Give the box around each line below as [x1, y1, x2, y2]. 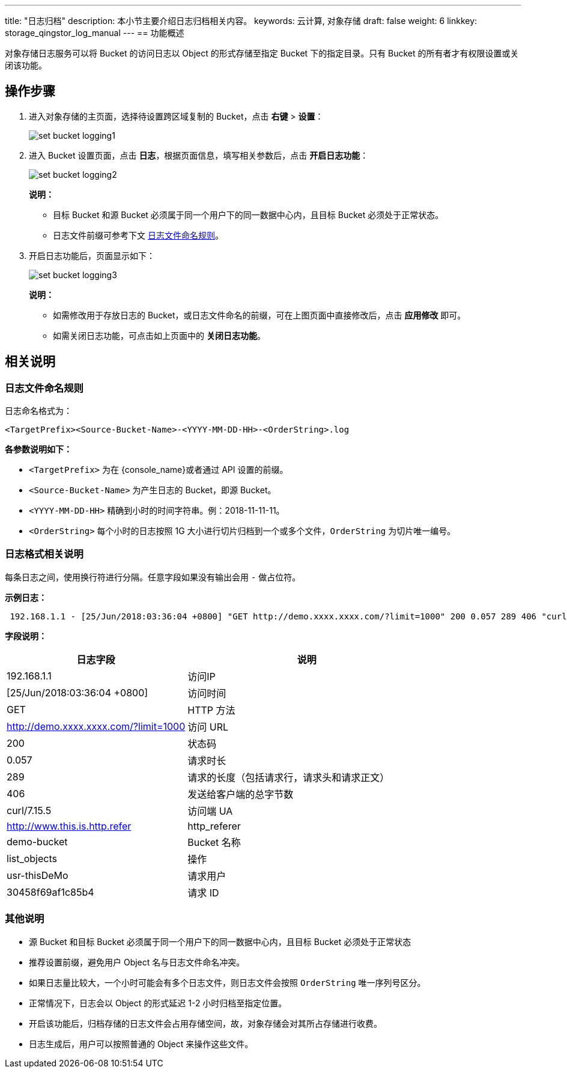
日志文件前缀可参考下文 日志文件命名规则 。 [53, 229, 223, 240]
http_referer [187, 819, 241, 832]
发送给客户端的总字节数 [187, 788, 294, 800]
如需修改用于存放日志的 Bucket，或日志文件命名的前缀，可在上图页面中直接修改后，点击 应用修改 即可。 [53, 309, 466, 320]
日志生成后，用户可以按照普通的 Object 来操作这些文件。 [29, 1038, 253, 1049]
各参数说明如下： [5, 444, 72, 455]
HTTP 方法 [187, 704, 235, 716]
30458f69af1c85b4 [7, 886, 94, 898]
